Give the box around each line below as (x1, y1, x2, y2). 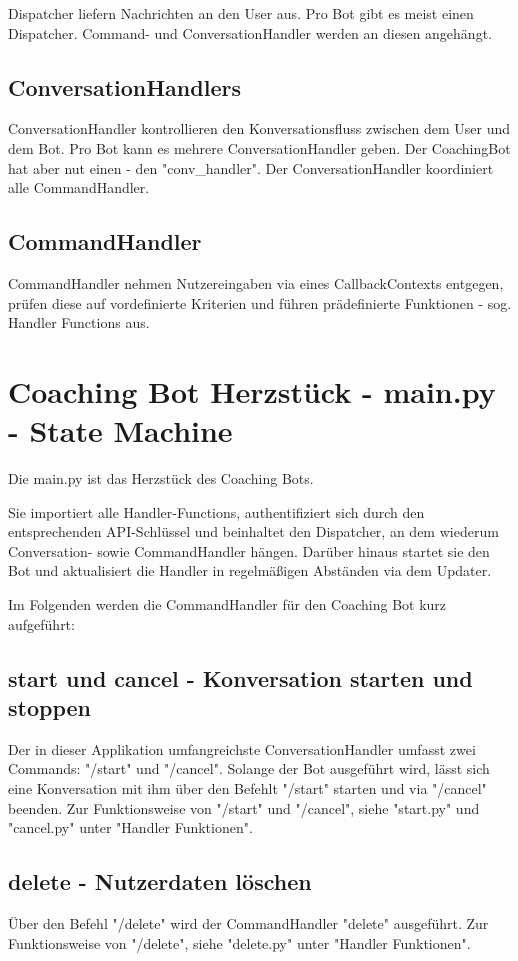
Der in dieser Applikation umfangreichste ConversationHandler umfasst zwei (8, 738, 476, 759)
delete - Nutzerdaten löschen (8, 866, 312, 897)
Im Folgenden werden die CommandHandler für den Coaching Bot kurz (8, 594, 447, 615)
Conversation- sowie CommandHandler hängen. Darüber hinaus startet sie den (8, 540, 490, 561)
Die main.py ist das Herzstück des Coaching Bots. (8, 468, 314, 489)
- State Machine (8, 410, 233, 451)
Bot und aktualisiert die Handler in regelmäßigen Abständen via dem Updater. (8, 560, 492, 581)
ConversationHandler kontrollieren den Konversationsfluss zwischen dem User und (8, 118, 511, 139)
